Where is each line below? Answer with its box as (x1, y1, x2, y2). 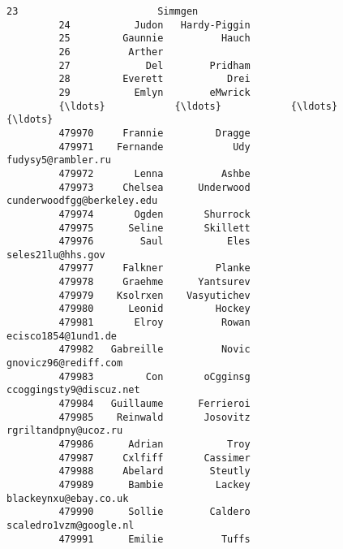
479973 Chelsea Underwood (58, 181, 251, 193)
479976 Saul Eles (58, 236, 251, 248)
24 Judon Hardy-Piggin (58, 19, 251, 31)
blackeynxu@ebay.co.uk (6, 492, 129, 504)
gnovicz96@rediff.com (6, 357, 123, 370)
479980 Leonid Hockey (58, 303, 251, 315)
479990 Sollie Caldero (58, 506, 251, 518)
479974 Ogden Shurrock (58, 208, 251, 220)
